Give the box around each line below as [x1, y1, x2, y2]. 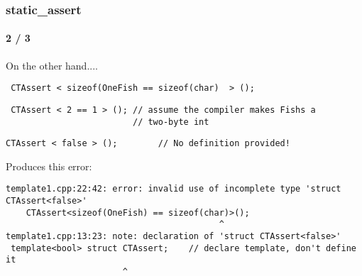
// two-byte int [132, 116, 209, 127]
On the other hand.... [6, 57, 98, 72]
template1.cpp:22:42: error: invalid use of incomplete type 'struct [6, 184, 341, 194]
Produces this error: [6, 158, 92, 173]
